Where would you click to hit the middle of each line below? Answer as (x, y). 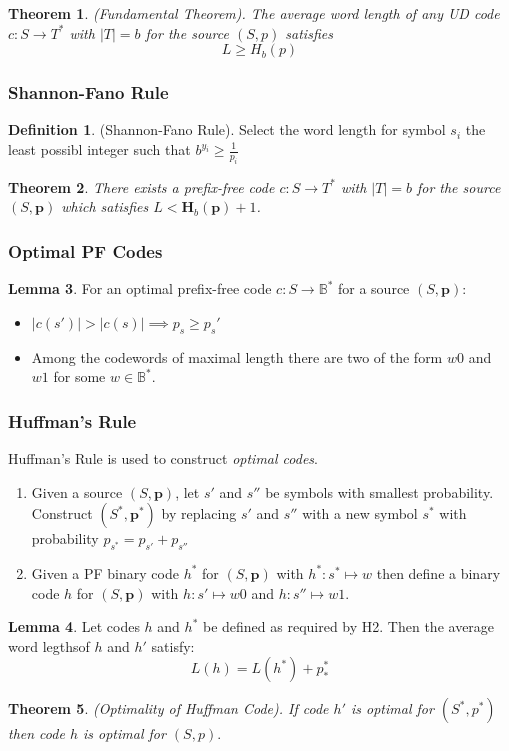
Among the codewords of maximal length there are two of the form (237, 356)
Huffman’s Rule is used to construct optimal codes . (163, 457)
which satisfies (105, 206)
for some (79, 376)
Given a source (77, 491)
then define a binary (438, 572)
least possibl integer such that (99, 149)
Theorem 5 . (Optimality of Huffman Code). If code (168, 708)
